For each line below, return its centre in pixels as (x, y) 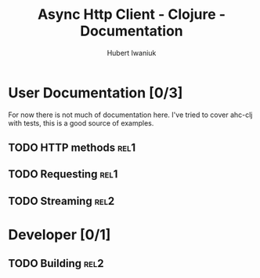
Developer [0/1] (60, 235)
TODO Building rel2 (56, 263)
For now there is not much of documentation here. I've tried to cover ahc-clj (130, 115)
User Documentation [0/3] (96, 93)
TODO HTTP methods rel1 (72, 148)
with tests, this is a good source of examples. (81, 123)
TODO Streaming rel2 (61, 201)
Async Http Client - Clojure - (132, 15)
